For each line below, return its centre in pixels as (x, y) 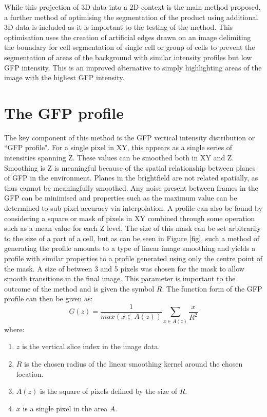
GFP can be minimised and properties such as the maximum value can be (121, 198)
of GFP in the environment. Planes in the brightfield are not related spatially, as (131, 178)
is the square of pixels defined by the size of (109, 391)
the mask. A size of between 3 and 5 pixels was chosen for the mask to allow (124, 268)
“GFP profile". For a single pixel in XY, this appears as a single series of (118, 147)
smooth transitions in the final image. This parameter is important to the (120, 278)
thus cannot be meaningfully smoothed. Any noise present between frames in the (131, 187)
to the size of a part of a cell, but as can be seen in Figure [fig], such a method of (132, 238)
